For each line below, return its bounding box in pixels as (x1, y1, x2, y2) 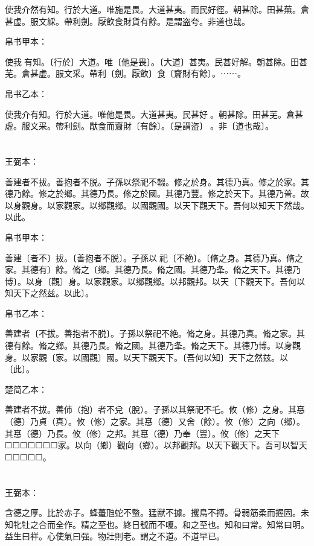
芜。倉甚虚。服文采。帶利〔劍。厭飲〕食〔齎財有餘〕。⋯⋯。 (5, 67, 246, 80)
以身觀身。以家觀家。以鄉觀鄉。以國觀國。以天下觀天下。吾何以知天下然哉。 (5, 198, 309, 211)
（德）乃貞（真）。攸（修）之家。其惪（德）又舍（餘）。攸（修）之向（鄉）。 (5, 415, 305, 428)
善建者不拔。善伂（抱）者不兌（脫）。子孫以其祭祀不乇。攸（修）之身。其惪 (5, 403, 305, 416)
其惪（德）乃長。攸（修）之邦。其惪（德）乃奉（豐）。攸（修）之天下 (5, 427, 280, 439)
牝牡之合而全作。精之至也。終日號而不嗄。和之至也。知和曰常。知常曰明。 (13, 518, 309, 530)
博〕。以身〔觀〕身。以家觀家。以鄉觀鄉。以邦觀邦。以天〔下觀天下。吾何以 (5, 275, 305, 287)
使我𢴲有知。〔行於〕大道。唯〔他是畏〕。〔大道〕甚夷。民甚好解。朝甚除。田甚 (5, 55, 307, 68)
